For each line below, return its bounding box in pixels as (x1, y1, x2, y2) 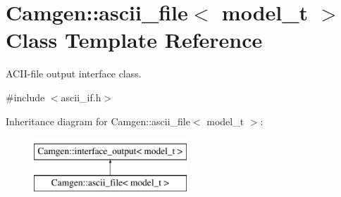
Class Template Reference (6, 25, 263, 54)
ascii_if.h (61, 89, 101, 104)
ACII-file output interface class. (6, 66, 142, 81)
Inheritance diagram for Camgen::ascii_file (6, 113, 190, 128)
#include (6, 89, 45, 104)
